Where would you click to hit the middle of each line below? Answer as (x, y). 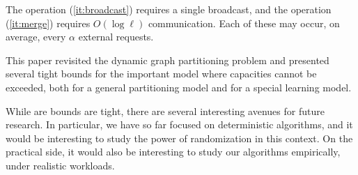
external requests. (116, 37)
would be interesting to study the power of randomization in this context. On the (179, 138)
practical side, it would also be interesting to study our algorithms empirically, (173, 152)
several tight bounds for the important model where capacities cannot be (161, 74)
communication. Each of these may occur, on (244, 23)
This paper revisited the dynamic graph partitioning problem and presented (168, 60)
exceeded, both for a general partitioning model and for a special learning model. (179, 87)
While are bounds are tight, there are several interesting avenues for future (165, 111)
